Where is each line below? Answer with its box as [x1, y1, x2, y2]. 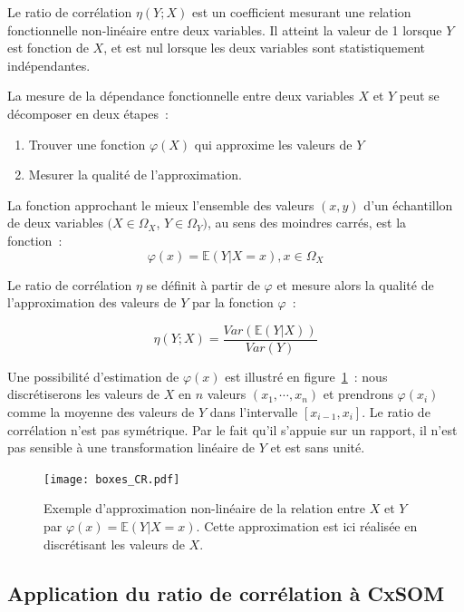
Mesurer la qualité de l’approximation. [28, 165, 242, 184]
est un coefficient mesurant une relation [191, 3, 411, 21]
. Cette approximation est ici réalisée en [196, 517, 418, 535]
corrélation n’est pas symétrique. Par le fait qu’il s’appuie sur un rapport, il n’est [7, 420, 458, 439]
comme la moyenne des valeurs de [7, 402, 195, 421]
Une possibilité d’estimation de [7, 366, 179, 385]
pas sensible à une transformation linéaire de [7, 438, 256, 457]
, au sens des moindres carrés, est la [207, 213, 407, 232]
